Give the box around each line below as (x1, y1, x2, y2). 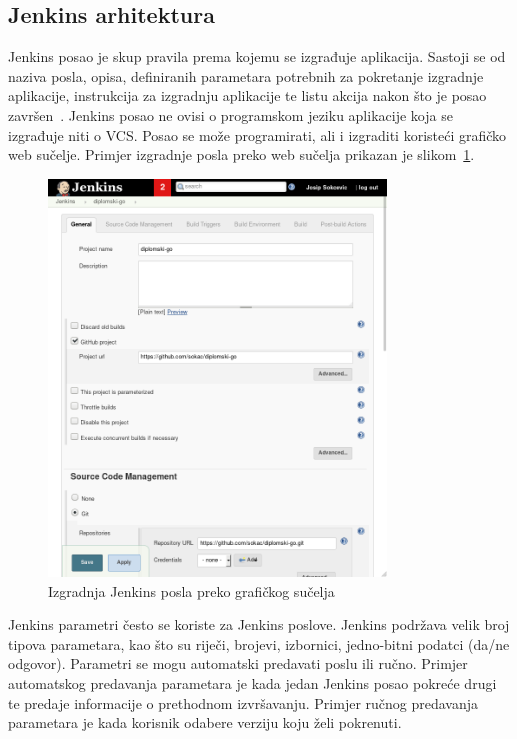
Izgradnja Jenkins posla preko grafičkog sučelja (48, 580, 335, 601)
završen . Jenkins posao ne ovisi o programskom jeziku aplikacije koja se (8, 104, 453, 125)
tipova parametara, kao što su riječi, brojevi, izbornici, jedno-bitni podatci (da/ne (8, 633, 510, 654)
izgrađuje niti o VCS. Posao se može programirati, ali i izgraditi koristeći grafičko (8, 124, 507, 145)
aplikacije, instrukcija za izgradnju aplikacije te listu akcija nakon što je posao (8, 85, 487, 106)
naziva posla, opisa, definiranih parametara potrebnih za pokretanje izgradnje (8, 65, 484, 86)
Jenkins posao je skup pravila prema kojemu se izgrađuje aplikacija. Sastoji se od (8, 46, 506, 67)
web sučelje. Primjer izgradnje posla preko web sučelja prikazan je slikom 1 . (8, 144, 475, 165)
